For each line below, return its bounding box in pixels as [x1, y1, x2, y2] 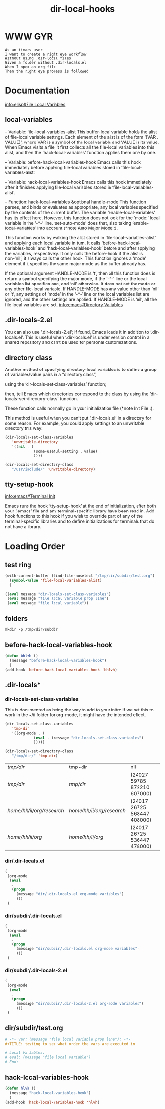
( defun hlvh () [5, 1086, 36, 1091]
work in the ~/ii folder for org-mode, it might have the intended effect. [5, 712, 146, 718]
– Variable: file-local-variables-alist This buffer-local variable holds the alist [5, 129, 157, 135]
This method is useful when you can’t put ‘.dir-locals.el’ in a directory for [5, 415, 152, 421]
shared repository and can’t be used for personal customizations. [5, 339, 137, 345]
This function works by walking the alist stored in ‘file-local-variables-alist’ [5, 234, 156, 240]
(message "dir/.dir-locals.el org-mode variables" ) [16, 892, 124, 897]
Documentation [5, 85, 70, 96]
